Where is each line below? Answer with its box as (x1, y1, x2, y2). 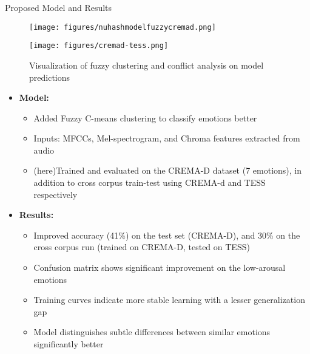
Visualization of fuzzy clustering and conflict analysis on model (29, 58, 264, 71)
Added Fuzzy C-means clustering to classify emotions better (33, 111, 257, 124)
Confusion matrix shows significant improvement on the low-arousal (33, 261, 286, 274)
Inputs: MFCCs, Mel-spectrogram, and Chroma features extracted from (33, 132, 300, 145)
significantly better (33, 338, 104, 350)
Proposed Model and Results (5, 1, 112, 13)
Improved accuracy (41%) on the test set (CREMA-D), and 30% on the (33, 228, 300, 241)
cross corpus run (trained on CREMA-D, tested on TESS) (33, 240, 250, 253)
